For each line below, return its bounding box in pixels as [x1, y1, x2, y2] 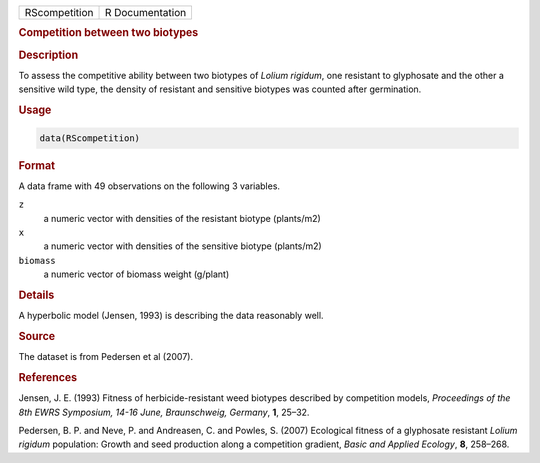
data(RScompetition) [39, 132, 140, 144]
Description [18, 48, 79, 62]
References [18, 371, 78, 385]
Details [18, 288, 55, 302]
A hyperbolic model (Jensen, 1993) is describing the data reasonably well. [18, 310, 324, 322]
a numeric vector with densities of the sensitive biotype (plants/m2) [43, 240, 322, 252]
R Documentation [104, 6, 187, 19]
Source [18, 329, 56, 343]
